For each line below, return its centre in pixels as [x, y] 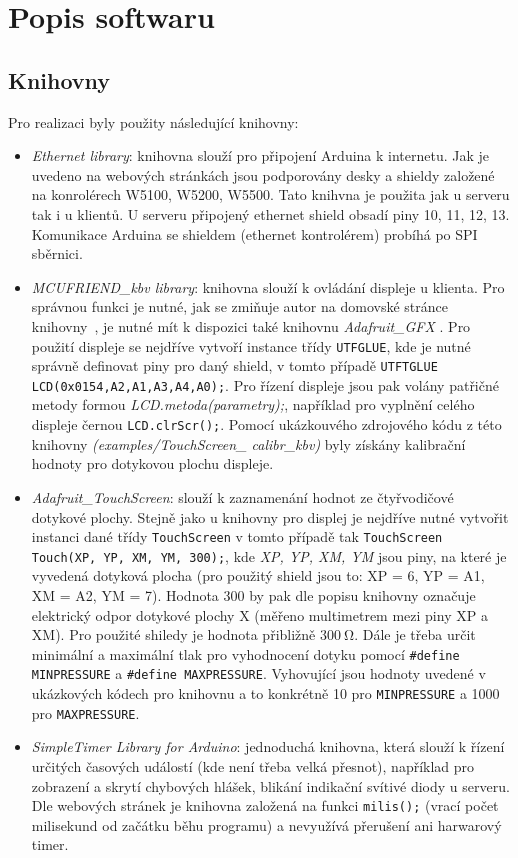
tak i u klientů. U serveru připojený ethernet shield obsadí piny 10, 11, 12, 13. [270, 213]
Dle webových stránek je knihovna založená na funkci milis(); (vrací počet [265, 805]
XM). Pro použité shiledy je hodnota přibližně [173, 634]
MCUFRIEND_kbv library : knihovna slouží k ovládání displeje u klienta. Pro [268, 286]
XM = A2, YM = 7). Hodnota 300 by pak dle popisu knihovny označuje [253, 595]
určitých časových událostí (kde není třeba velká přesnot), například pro [253, 766]
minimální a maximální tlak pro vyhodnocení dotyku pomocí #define [245, 653]
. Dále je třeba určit [415, 634]
